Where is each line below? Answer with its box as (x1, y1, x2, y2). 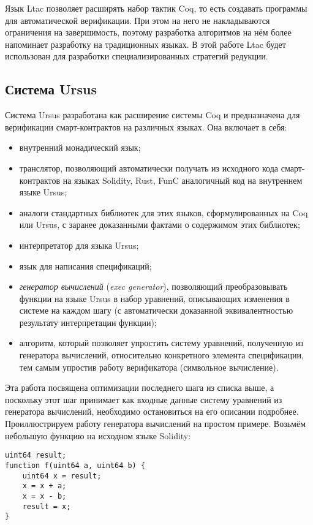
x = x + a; (22, 482, 67, 491)
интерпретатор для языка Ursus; (19, 238, 139, 251)
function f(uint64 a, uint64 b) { (5, 461, 146, 470)
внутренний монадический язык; (19, 141, 141, 154)
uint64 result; (5, 451, 67, 460)
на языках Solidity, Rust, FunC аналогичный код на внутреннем (62, 173, 303, 186)
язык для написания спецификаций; (19, 259, 152, 272)
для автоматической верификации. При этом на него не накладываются (5, 13, 270, 26)
